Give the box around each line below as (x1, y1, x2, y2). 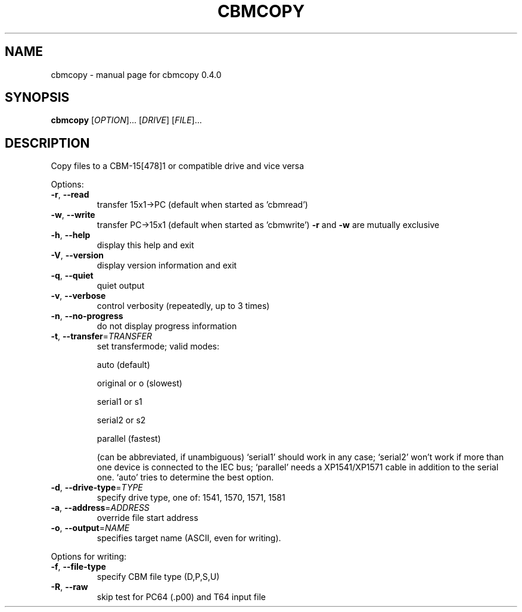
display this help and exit (97, 240, 194, 251)
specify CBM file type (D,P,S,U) (97, 572, 220, 582)
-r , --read (51, 189, 89, 200)
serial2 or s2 (97, 415, 146, 426)
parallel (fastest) (97, 433, 161, 444)
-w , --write (51, 210, 95, 220)
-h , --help (51, 230, 91, 241)
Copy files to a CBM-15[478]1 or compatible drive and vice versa (51, 161, 304, 171)
